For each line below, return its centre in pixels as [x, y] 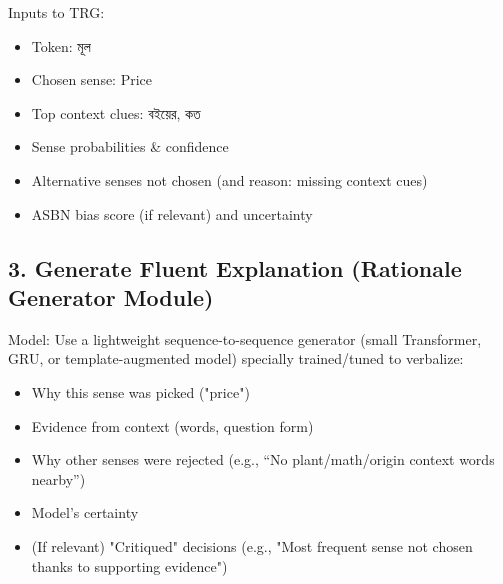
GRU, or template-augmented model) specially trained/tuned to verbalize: [236, 358]
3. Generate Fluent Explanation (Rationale [235, 267]
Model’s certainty [85, 512]
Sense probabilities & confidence [130, 146]
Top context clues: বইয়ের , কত [116, 112]
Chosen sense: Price [92, 79]
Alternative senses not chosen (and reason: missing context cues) [229, 179]
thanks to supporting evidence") [129, 565]
